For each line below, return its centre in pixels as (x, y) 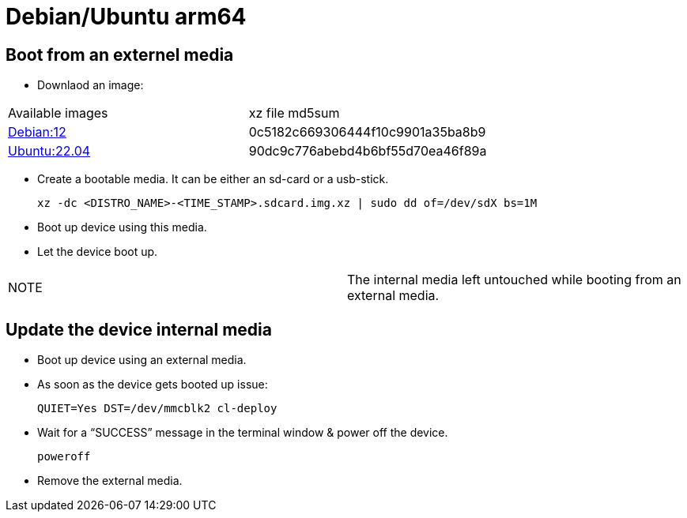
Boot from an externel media (120, 54)
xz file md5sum (294, 113)
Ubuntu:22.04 (49, 151)
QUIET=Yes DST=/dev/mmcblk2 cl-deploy (157, 409)
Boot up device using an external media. (142, 360)
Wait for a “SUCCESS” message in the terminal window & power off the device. (243, 433)
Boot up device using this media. (122, 227)
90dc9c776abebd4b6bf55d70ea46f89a (368, 151)
